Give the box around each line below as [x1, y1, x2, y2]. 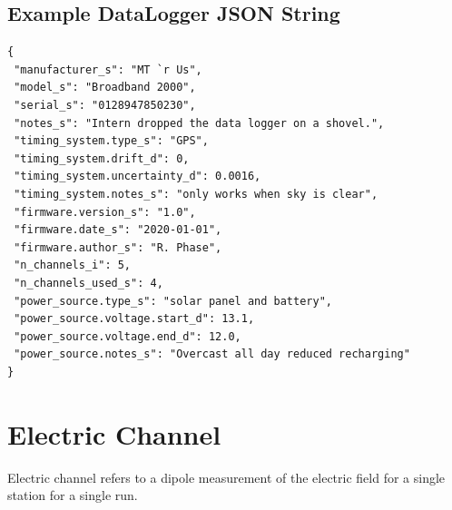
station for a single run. [7, 485, 138, 505]
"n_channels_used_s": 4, [14, 276, 163, 289]
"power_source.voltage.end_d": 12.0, [14, 329, 241, 343]
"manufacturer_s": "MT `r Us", [14, 63, 202, 76]
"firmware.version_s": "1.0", [14, 205, 196, 219]
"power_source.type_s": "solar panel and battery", [14, 294, 332, 308]
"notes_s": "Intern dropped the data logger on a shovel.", [14, 116, 385, 130]
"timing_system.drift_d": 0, [14, 152, 190, 165]
